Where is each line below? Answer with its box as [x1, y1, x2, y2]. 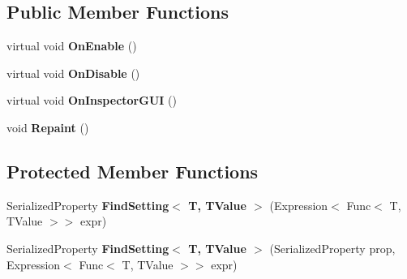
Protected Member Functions [6, 158, 259, 183]
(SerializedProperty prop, [269, 239, 396, 256]
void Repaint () [6, 118, 89, 135]
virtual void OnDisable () [6, 64, 140, 81]
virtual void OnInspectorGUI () [6, 92, 177, 109]
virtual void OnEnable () [6, 37, 137, 54]
